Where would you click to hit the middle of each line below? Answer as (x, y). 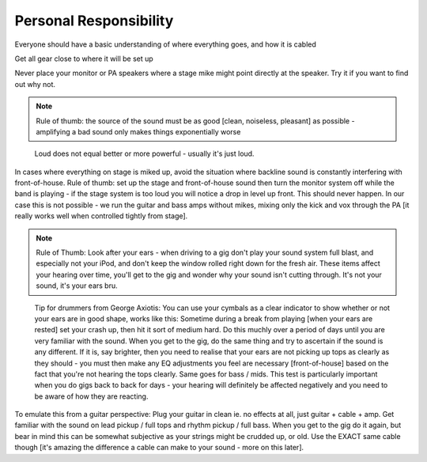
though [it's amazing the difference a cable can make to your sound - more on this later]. (159, 448)
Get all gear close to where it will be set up (84, 59)
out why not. (35, 84)
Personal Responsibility (94, 21)
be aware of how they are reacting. (91, 396)
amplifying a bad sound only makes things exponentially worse (138, 131)
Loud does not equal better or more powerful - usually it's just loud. (144, 153)
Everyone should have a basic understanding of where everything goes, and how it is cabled (165, 44)
